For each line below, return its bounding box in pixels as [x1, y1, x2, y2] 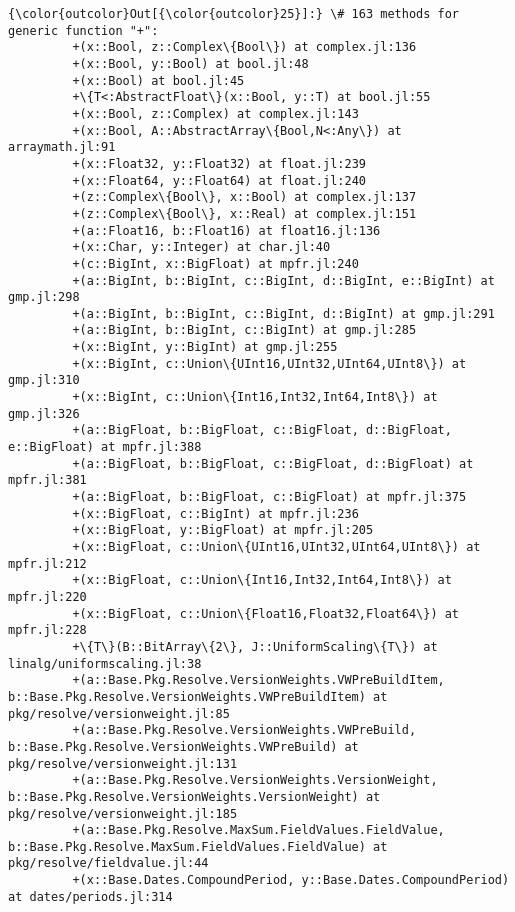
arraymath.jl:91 [8, 140, 116, 155]
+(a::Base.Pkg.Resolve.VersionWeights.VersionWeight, [72, 773, 438, 788]
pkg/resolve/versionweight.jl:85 [8, 706, 230, 721]
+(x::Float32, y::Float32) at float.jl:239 [72, 156, 366, 171]
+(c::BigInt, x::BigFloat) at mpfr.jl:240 [72, 256, 359, 271]
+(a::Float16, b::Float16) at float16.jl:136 [72, 223, 381, 238]
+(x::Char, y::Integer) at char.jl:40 [72, 240, 331, 255]
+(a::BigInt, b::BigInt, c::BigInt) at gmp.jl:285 [72, 323, 417, 338]
